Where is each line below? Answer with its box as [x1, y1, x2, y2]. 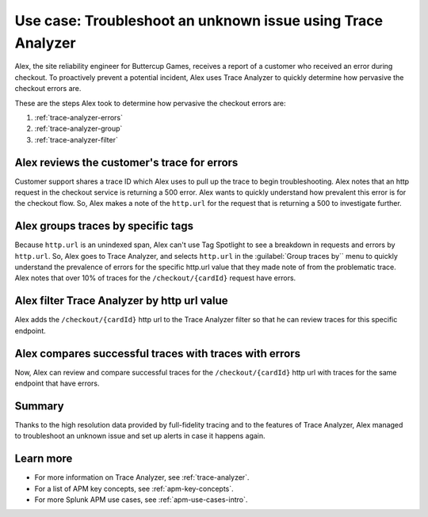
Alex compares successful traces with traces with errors [14, 347, 301, 360]
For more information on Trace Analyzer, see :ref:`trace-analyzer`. [34, 473, 250, 482]
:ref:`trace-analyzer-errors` [34, 112, 123, 122]
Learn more [14, 452, 73, 466]
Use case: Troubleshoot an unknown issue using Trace [14, 12, 384, 29]
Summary [14, 399, 64, 412]
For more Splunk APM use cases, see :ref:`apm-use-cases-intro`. [34, 495, 248, 504]
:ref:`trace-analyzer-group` [34, 124, 123, 134]
